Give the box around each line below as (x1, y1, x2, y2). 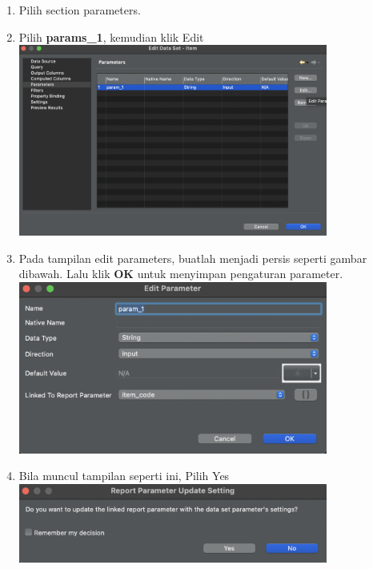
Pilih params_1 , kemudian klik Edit (18, 28, 204, 45)
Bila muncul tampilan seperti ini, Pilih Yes (18, 467, 230, 484)
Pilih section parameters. (18, 2, 141, 18)
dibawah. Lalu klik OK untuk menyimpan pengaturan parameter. (18, 265, 343, 282)
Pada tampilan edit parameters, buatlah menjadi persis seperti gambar (18, 249, 367, 266)
